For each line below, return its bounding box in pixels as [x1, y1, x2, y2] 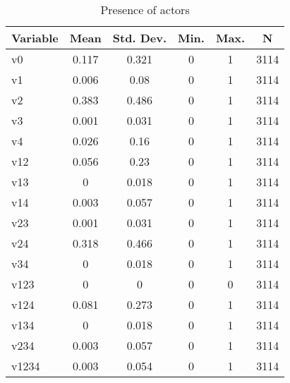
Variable [11, 30, 59, 46]
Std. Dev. [112, 30, 167, 46]
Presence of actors [100, 1, 190, 18]
